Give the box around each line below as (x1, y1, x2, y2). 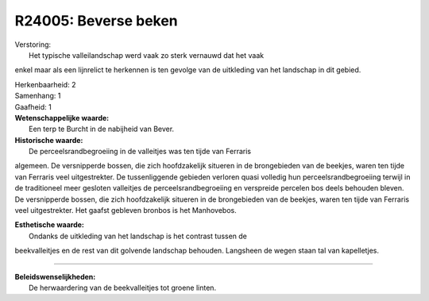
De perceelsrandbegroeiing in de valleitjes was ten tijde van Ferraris (29, 147, 252, 156)
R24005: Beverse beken (14, 12, 178, 29)
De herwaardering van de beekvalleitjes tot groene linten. (29, 283, 217, 292)
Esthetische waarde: (14, 220, 85, 230)
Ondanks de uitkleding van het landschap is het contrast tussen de (29, 231, 248, 241)
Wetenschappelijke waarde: (14, 113, 110, 122)
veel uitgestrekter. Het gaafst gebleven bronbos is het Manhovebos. (14, 206, 238, 215)
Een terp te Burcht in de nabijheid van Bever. (29, 124, 175, 134)
